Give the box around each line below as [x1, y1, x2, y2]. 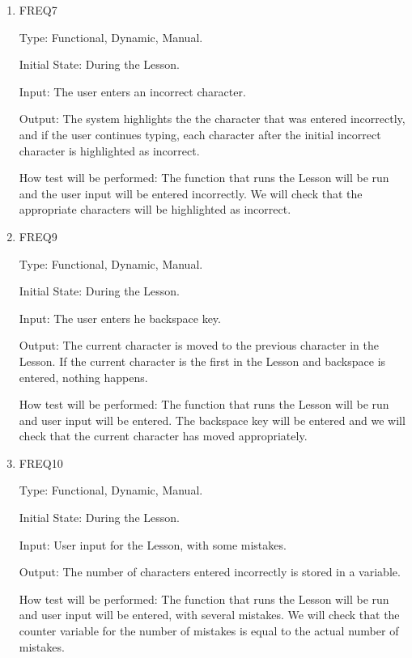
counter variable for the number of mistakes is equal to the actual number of [19, 622, 399, 639]
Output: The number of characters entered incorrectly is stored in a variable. [19, 563, 401, 580]
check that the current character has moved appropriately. [19, 427, 308, 444]
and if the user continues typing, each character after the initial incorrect [19, 125, 381, 142]
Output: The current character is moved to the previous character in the [19, 337, 379, 354]
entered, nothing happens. [19, 368, 148, 385]
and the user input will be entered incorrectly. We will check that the [19, 185, 363, 202]
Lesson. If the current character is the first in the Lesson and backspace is [19, 352, 386, 369]
